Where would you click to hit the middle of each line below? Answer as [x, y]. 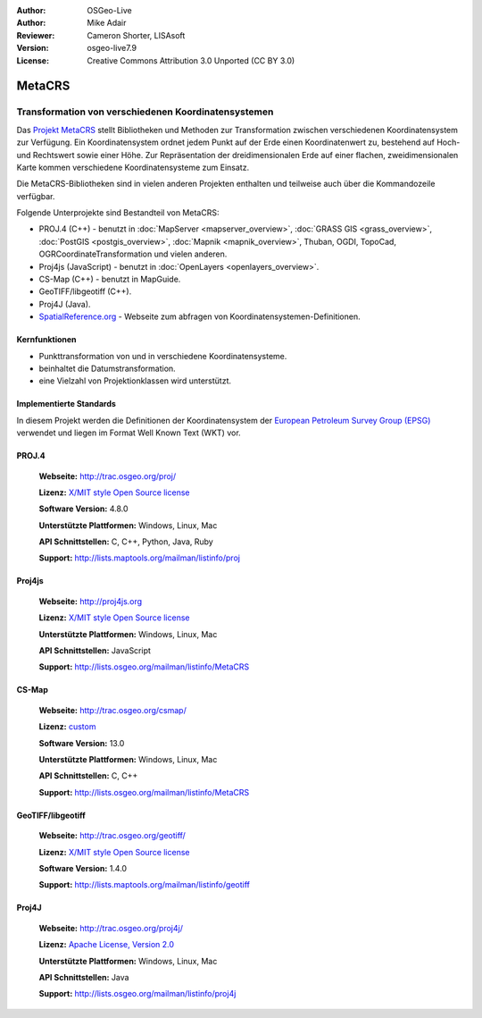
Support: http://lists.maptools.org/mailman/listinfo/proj [140, 558]
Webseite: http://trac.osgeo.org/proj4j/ [111, 928]
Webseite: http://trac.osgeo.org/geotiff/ [112, 836]
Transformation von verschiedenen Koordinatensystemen [145, 112]
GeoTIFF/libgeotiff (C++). [85, 291]
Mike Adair [107, 23]
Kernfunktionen [46, 340]
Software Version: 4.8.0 [83, 509]
